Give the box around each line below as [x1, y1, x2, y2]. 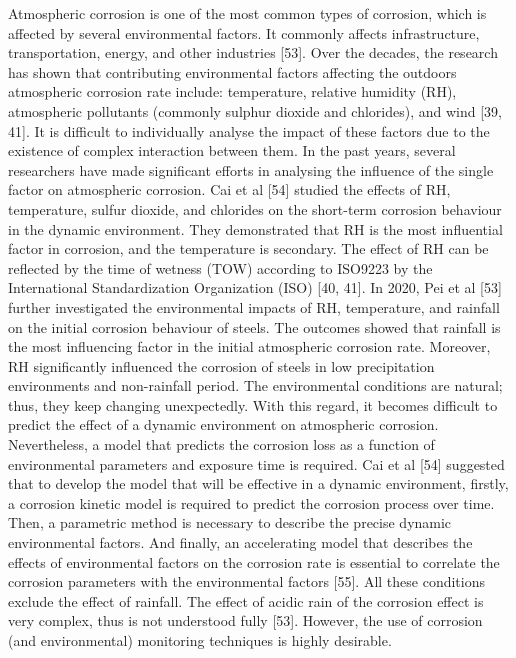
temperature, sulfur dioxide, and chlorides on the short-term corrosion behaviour [8, 198, 502, 219]
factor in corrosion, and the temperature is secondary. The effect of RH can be [8, 238, 489, 259]
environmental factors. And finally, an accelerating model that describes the [8, 532, 473, 553]
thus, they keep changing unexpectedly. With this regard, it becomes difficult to [8, 394, 498, 415]
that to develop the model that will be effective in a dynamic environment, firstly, [8, 473, 509, 494]
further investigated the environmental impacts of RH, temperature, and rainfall [8, 296, 500, 317]
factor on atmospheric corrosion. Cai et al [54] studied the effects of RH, [8, 179, 451, 200]
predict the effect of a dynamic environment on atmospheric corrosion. [8, 414, 439, 435]
